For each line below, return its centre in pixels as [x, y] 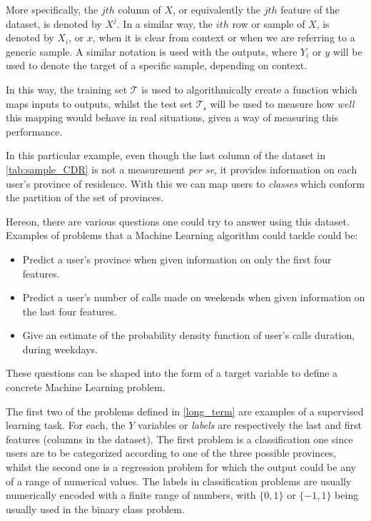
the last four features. [70, 311]
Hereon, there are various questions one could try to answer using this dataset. [178, 221]
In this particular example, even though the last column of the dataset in [166, 155]
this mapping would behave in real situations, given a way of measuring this [172, 117]
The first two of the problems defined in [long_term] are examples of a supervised [185, 411]
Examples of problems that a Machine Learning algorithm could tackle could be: [182, 235]
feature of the [310, 9]
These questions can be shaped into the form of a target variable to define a [172, 373]
